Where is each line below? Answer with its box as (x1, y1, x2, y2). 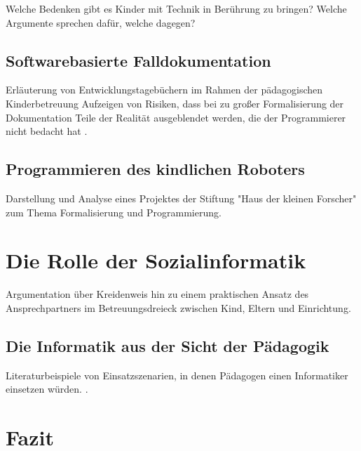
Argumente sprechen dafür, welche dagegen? (6, 15, 196, 30)
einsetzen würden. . (6, 381, 88, 396)
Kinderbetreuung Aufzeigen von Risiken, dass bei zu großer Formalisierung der (6, 96, 344, 110)
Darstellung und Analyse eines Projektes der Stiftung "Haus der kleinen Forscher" (6, 190, 357, 205)
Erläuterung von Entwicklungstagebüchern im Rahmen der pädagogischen (6, 82, 323, 97)
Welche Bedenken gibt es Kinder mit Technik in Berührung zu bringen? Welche (6, 1, 347, 15)
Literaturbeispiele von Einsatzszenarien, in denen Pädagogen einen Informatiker (6, 367, 348, 382)
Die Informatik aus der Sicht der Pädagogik (6, 334, 329, 356)
